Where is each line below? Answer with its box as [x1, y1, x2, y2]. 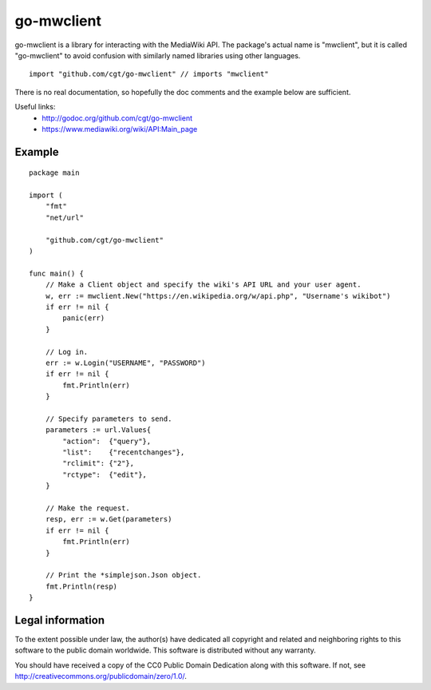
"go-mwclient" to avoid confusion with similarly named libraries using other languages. [14, 50, 301, 60]
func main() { [29, 268, 84, 278]
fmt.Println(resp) [45, 581, 118, 591]
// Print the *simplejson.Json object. [45, 571, 202, 580]
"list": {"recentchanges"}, [62, 448, 185, 457]
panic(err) [62, 314, 105, 323]
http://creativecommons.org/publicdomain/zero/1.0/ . [14, 672, 188, 681]
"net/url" [45, 212, 84, 222]
